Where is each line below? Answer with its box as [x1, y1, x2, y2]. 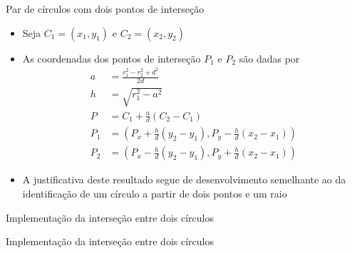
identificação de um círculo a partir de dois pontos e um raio [22, 186, 287, 201]
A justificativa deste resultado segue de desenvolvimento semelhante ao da [22, 172, 346, 187]
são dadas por [239, 50, 300, 65]
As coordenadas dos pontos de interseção [22, 50, 201, 65]
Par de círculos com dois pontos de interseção [6, 1, 205, 16]
